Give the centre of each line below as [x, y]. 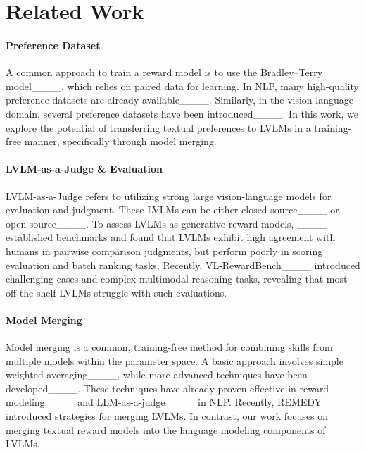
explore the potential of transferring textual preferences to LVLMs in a [158, 127]
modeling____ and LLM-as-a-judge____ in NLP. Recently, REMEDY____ [179, 402]
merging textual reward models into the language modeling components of [166, 429]
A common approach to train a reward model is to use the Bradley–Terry [164, 72]
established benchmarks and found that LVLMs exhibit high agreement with [171, 237]
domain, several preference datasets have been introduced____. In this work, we [182, 113]
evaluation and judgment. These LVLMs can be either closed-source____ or [172, 210]
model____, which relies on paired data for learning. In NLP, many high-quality [182, 86]
